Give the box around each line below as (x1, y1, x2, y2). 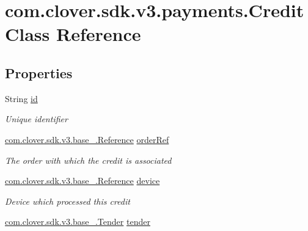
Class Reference (5, 21, 141, 46)
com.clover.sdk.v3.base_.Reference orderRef (5, 133, 169, 145)
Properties (5, 63, 73, 82)
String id (5, 92, 38, 105)
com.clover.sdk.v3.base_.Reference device (5, 174, 160, 187)
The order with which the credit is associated (5, 153, 172, 166)
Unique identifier (5, 112, 68, 125)
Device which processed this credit (5, 194, 130, 207)
